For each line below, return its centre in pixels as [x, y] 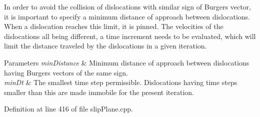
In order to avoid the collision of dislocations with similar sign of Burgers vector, [128, 6]
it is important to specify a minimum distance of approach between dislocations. [127, 16]
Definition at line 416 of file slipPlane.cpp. [68, 109]
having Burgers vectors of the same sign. [66, 72]
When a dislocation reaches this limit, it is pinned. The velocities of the [114, 26]
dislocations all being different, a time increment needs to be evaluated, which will [130, 36]
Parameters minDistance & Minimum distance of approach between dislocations [127, 62]
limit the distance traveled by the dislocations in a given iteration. [105, 46]
